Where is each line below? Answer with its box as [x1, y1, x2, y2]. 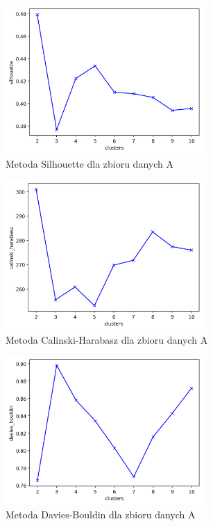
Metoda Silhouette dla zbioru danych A [6, 156, 173, 170]
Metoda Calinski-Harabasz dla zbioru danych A [6, 332, 208, 346]
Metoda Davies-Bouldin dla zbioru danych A [6, 507, 196, 521]
